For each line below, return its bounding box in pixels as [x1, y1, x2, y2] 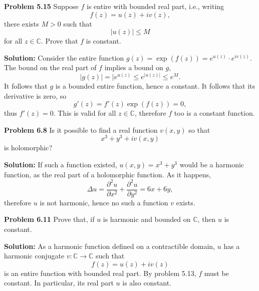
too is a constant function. [174, 108, 255, 118]
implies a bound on [104, 62, 163, 73]
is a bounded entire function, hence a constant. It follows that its [55, 80, 255, 91]
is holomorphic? [4, 142, 53, 153]
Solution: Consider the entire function [4, 52, 124, 63]
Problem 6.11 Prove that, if [4, 214, 95, 224]
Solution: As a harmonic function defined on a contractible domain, [4, 240, 215, 251]
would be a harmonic [179, 159, 244, 170]
